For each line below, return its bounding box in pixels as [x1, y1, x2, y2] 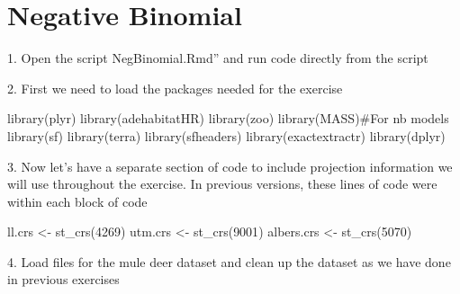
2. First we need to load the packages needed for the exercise [7, 78, 343, 97]
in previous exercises [7, 270, 120, 289]
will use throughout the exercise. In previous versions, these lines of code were [7, 174, 437, 193]
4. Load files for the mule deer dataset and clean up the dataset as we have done [7, 252, 451, 271]
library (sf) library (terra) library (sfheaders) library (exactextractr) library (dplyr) [7, 126, 446, 145]
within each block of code [7, 192, 148, 210]
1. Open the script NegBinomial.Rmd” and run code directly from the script [7, 49, 428, 67]
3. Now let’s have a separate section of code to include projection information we [7, 156, 453, 175]
